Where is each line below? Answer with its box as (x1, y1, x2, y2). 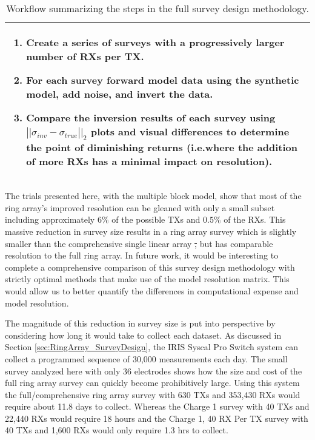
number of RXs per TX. (26, 49, 144, 63)
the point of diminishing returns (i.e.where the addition (26, 140, 298, 155)
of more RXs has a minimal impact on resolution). (26, 154, 273, 169)
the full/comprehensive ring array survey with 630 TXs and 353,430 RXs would (5, 388, 300, 401)
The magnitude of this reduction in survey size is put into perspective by (5, 317, 276, 330)
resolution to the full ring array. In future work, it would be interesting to (5, 249, 279, 262)
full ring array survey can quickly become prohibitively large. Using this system (5, 376, 300, 389)
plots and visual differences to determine (90, 124, 290, 138)
